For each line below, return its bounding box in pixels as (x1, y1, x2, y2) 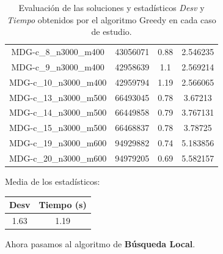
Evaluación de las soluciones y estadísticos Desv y (18, 1, 205, 13)
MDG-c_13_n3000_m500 (9, 91, 107, 103)
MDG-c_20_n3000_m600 (9, 151, 107, 164)
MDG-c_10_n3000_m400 (9, 75, 107, 88)
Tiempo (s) (38, 198, 87, 211)
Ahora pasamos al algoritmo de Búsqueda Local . (5, 237, 196, 250)
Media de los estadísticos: (5, 175, 100, 188)
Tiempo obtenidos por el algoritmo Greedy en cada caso (7, 13, 216, 26)
